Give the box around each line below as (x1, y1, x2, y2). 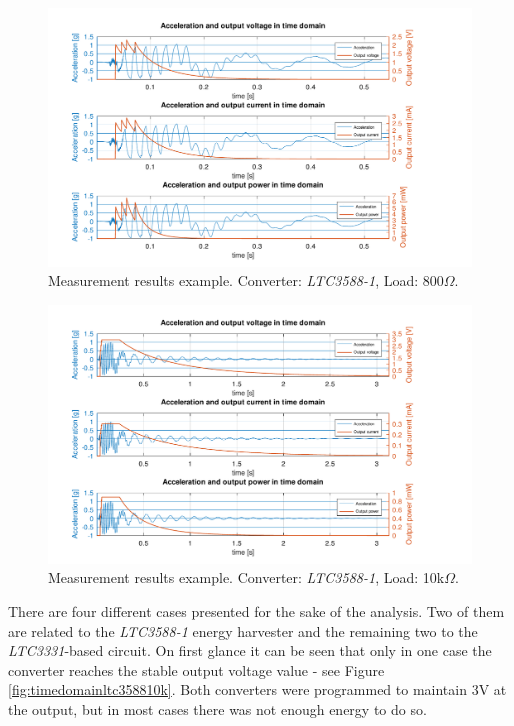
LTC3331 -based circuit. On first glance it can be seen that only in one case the (8, 640, 492, 661)
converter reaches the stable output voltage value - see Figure (8, 659, 385, 680)
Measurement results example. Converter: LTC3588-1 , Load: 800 (48, 270, 444, 291)
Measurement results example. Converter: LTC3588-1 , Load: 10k (48, 567, 445, 588)
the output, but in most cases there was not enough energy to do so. (8, 698, 427, 719)
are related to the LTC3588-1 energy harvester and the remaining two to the (8, 620, 478, 641)
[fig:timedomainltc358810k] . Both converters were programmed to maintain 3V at (8, 679, 507, 700)
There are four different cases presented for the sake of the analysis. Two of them (8, 600, 505, 621)
